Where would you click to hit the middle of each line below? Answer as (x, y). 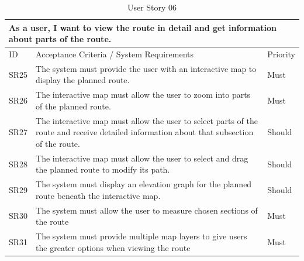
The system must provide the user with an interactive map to (146, 68)
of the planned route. (73, 106)
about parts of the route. (60, 39)
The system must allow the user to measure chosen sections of (147, 210)
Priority (281, 54)
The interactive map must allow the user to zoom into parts (143, 95)
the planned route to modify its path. (103, 169)
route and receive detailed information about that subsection (145, 132)
